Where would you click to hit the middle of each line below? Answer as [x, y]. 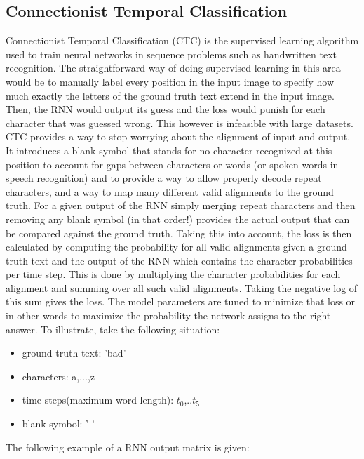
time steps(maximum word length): [98, 400]
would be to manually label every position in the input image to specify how [170, 81]
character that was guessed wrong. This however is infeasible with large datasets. [180, 122]
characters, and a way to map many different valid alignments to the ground [170, 191]
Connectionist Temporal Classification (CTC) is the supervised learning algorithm [182, 40]
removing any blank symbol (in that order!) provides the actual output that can [178, 219]
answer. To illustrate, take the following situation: [113, 329]
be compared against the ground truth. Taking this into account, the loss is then [179, 233]
